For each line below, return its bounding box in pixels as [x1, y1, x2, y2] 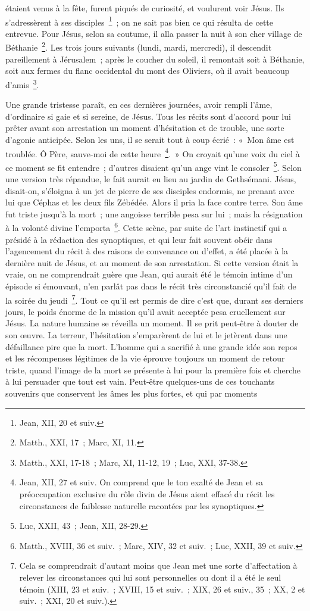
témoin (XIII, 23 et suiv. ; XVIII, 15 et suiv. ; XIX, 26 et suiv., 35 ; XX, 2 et [19, 582, 305, 595]
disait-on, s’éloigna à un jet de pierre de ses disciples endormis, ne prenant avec [5, 184, 295, 197]
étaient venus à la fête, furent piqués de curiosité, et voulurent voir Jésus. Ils [5, 2, 284, 14]
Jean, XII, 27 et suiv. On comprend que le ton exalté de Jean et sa [19, 476, 264, 488]
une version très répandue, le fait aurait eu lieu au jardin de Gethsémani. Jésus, [5, 173, 296, 185]
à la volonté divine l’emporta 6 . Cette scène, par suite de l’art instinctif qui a [5, 220, 287, 234]
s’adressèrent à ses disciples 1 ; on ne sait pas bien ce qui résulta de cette [5, 14, 273, 28]
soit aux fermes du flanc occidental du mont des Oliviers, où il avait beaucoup [5, 64, 290, 77]
